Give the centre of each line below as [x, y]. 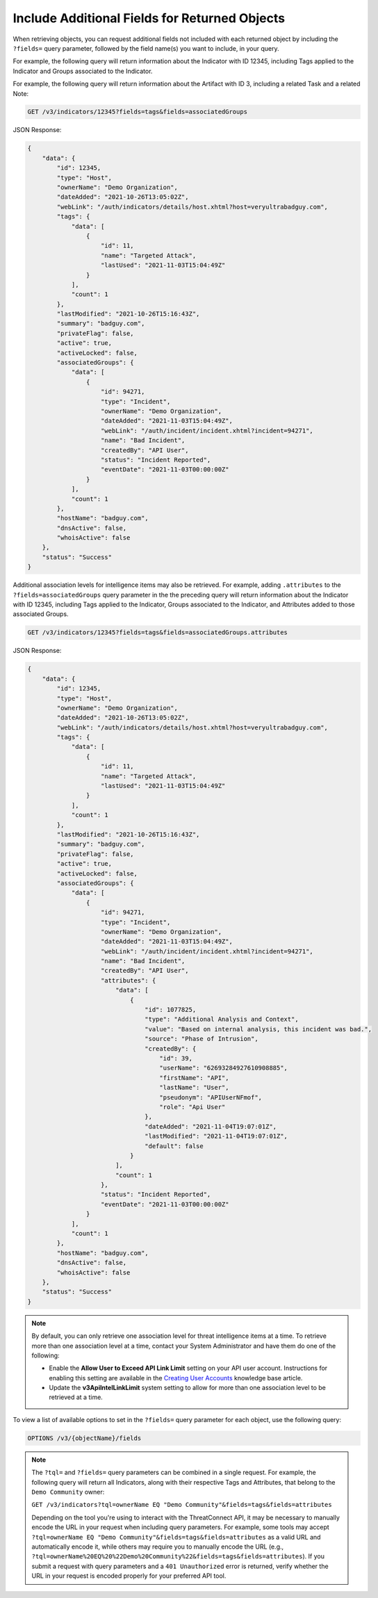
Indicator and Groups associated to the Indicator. [83, 71]
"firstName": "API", [194, 1078]
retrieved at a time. [76, 1397]
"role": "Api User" [192, 1107]
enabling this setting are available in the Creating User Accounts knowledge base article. [176, 1378]
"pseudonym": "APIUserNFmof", [211, 1097]
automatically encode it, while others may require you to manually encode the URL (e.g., [158, 1547]
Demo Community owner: [68, 1492]
